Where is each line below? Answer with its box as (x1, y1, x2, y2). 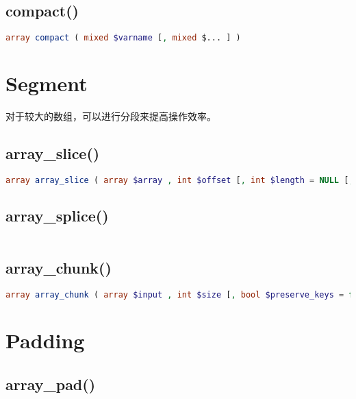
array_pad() (5, 373, 96, 394)
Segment (5, 69, 88, 97)
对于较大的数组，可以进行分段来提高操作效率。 (5, 109, 216, 123)
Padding (5, 326, 85, 354)
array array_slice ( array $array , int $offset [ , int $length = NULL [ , (5, 176, 354, 185)
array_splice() (5, 205, 109, 226)
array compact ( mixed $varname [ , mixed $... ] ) (5, 33, 241, 43)
